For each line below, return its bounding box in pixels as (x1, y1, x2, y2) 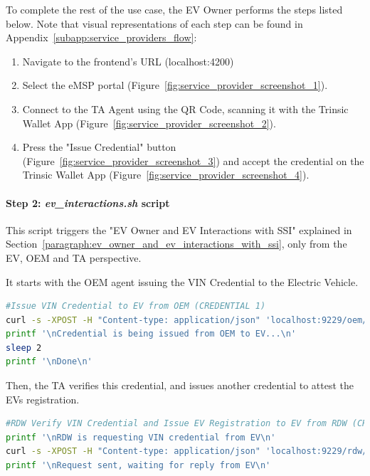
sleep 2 (6, 342, 42, 353)
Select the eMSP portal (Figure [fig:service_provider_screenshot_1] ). (22, 78, 328, 92)
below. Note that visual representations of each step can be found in (6, 16, 303, 31)
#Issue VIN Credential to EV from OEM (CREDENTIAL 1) (6, 301, 266, 312)
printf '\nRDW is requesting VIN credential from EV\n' (6, 432, 276, 443)
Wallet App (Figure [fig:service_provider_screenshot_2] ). (22, 115, 276, 130)
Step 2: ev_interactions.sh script (6, 195, 170, 210)
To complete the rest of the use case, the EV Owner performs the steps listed (6, 2, 343, 16)
